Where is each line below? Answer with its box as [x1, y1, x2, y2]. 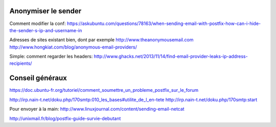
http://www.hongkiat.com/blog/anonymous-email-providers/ [9, 44, 137, 50]
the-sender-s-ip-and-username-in [9, 27, 82, 33]
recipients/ [9, 60, 32, 66]
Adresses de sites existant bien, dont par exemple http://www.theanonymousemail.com [9, 37, 194, 43]
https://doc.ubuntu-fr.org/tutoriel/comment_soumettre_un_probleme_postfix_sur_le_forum [9, 87, 199, 93]
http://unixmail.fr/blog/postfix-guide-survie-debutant [9, 115, 121, 121]
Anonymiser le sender [9, 7, 82, 15]
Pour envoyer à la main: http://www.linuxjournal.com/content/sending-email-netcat [9, 106, 185, 112]
